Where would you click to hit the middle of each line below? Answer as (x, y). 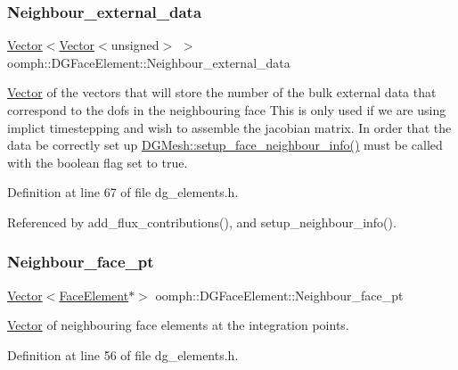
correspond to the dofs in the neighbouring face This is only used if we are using (227, 110)
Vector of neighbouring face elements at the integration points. (178, 325)
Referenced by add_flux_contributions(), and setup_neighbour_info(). (202, 222)
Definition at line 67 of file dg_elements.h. (123, 192)
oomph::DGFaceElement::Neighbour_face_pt (279, 295)
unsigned (135, 45)
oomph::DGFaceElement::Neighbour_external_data (149, 62)
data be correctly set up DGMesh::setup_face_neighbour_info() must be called (225, 145)
